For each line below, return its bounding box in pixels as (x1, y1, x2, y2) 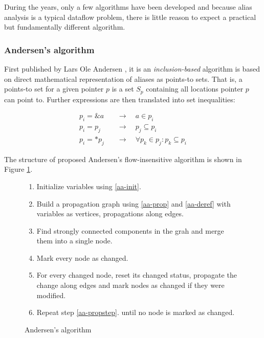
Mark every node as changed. (36, 252, 128, 263)
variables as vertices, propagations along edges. (36, 208, 184, 219)
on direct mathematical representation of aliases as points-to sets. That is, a (4, 73, 243, 84)
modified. (36, 289, 66, 300)
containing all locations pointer (146, 83, 244, 94)
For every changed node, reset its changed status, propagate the (36, 269, 237, 280)
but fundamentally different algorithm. (4, 21, 125, 32)
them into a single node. (36, 235, 113, 246)
